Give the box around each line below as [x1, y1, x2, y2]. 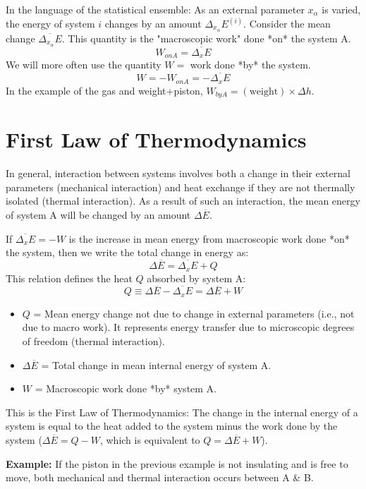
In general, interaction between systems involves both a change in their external [6, 166, 350, 181]
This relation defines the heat [6, 270, 133, 285]
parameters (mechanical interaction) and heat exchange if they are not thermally [6, 179, 355, 194]
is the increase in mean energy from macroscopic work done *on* [68, 231, 350, 246]
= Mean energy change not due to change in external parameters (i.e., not [33, 306, 355, 320]
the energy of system [6, 16, 95, 31]
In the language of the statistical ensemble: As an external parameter [6, 2, 305, 16]
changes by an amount [104, 16, 202, 31]
